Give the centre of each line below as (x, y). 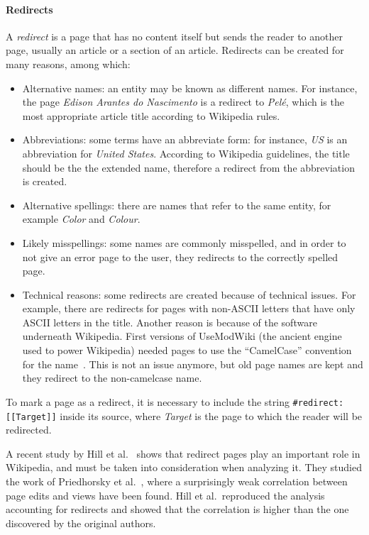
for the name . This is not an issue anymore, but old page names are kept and (193, 364)
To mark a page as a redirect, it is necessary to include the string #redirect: (175, 401)
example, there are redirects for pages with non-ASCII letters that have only (189, 308)
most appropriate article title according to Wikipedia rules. (151, 115)
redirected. (29, 430)
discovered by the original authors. (81, 523)
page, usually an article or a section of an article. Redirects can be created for (175, 50)
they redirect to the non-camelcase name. (112, 378)
